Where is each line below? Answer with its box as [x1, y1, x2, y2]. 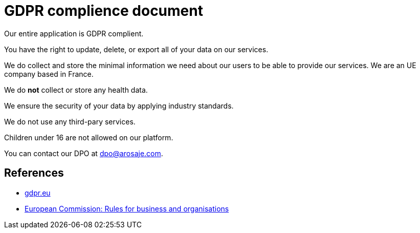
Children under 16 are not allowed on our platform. [4, 133, 173, 142]
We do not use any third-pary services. [4, 117, 136, 126]
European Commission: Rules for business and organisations [25, 204, 229, 213]
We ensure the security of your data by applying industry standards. [4, 101, 234, 110]
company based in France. [4, 69, 94, 78]
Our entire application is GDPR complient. [4, 29, 144, 38]
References [4, 166, 64, 180]
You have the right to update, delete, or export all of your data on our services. [4, 45, 269, 54]
